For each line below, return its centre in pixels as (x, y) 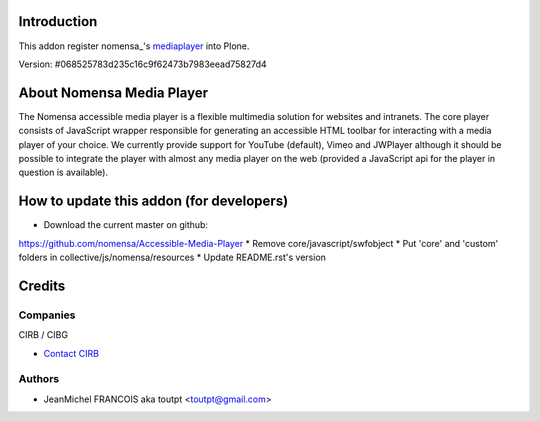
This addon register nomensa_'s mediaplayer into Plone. (134, 46)
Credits (42, 285)
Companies (47, 315)
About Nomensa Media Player (113, 92)
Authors (39, 379)
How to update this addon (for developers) (153, 201)
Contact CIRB (71, 353)
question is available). (63, 172)
